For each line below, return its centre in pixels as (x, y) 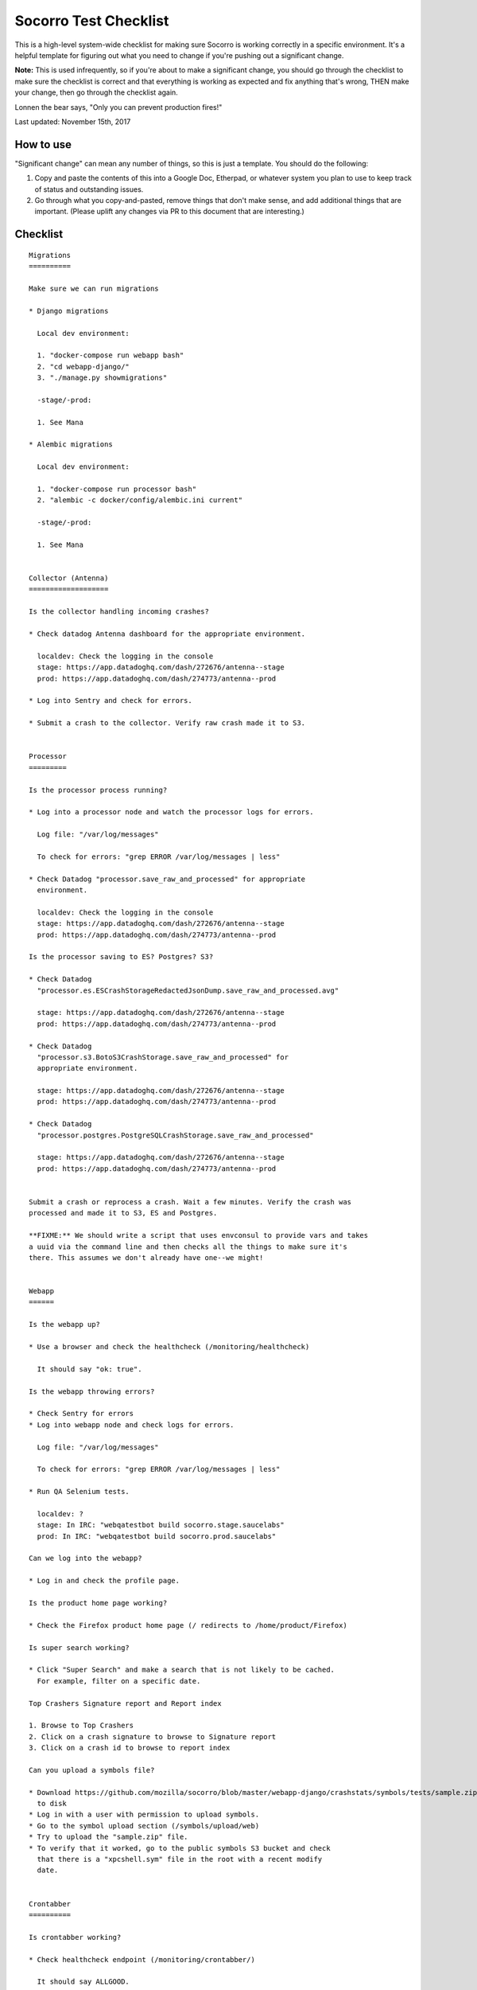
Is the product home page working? (98, 1603)
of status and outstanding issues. (89, 189)
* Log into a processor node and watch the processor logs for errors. (171, 812)
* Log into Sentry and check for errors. (111, 701)
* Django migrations (69, 311)
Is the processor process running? (98, 790)
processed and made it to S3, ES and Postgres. (123, 1213)
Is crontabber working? (75, 1937)
